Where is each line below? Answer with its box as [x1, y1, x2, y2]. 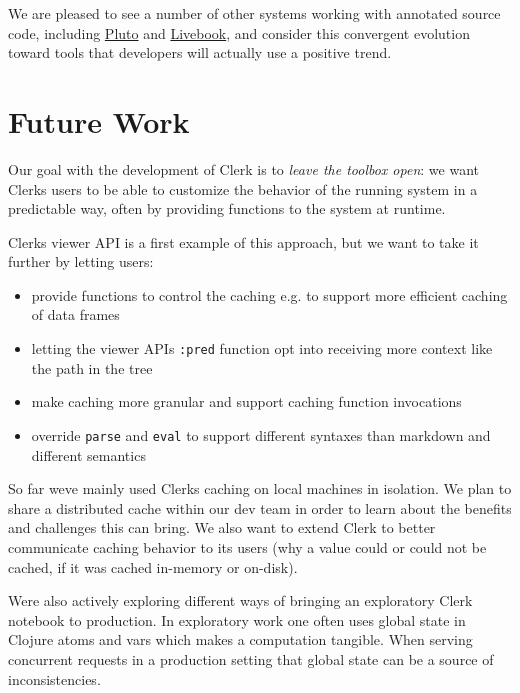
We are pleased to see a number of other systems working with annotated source [8, 3, 501, 23]
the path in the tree [31, 357, 153, 378]
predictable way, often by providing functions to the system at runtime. [8, 198, 446, 219]
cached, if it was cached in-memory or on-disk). [8, 556, 298, 577]
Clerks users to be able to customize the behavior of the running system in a [8, 178, 478, 199]
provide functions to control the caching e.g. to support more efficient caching [31, 284, 508, 305]
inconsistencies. [8, 668, 101, 689]
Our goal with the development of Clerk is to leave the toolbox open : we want [8, 158, 479, 179]
